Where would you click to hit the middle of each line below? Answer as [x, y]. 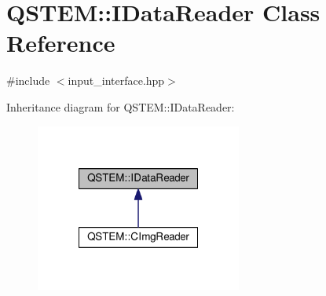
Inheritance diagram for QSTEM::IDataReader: [121, 106]
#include [28, 80]
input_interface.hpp [116, 80]
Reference [61, 43]
